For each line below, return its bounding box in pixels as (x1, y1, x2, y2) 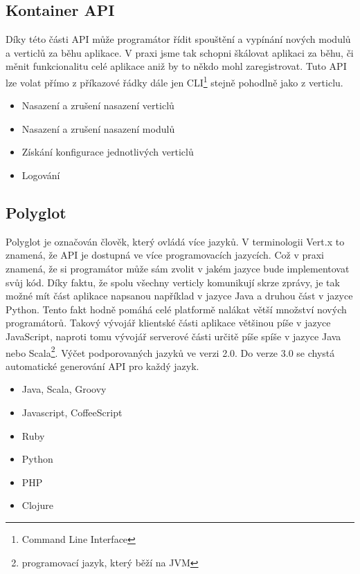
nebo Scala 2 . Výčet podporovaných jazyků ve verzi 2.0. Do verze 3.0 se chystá (6, 343, 335, 360)
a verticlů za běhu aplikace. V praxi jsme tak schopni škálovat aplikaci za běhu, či (6, 45, 354, 59)
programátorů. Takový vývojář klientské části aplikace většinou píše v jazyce (6, 315, 331, 330)
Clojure (21, 498, 53, 512)
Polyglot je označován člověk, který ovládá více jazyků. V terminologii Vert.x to (6, 234, 345, 248)
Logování (21, 168, 60, 183)
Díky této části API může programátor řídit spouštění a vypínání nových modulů (6, 32, 351, 46)
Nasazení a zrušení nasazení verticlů (21, 98, 174, 113)
